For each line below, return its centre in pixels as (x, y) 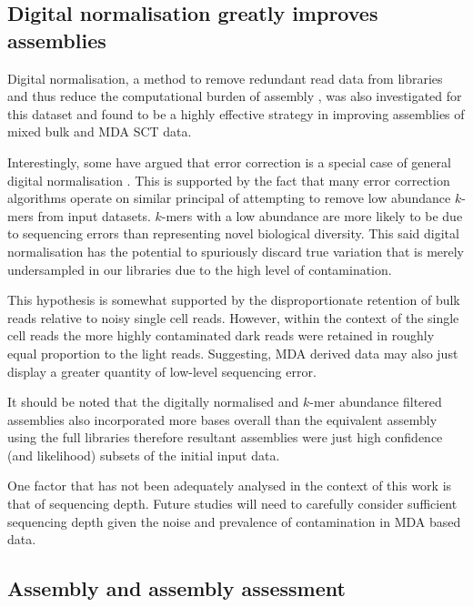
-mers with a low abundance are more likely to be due (312, 215)
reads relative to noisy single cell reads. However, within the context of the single (233, 317)
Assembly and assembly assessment (176, 588)
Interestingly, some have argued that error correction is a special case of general (229, 162)
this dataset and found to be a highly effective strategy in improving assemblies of (236, 113)
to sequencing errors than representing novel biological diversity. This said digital (233, 233)
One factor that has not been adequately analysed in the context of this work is (230, 486)
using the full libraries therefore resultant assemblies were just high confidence (225, 437)
